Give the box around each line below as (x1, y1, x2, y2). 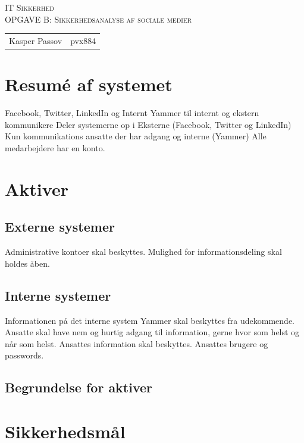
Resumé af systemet (5, 72, 173, 96)
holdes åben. (5, 257, 50, 269)
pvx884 (70, 34, 96, 46)
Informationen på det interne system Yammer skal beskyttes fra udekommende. (5, 314, 295, 326)
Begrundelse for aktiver (5, 378, 153, 397)
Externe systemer (5, 217, 115, 236)
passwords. (5, 349, 44, 361)
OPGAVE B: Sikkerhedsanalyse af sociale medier (5, 13, 192, 25)
